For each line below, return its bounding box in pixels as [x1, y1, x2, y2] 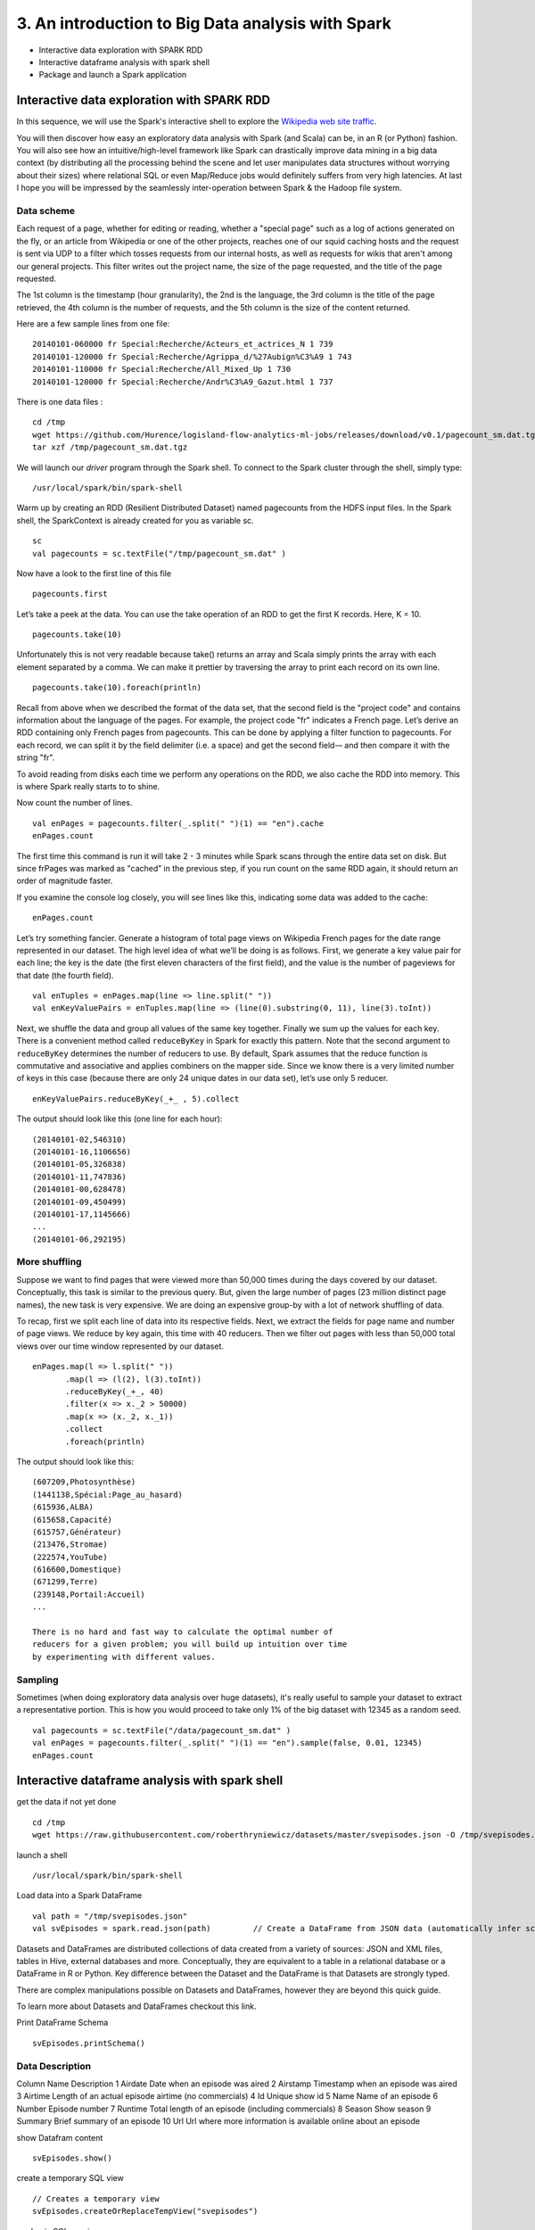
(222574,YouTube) [32, 1552, 108, 1562]
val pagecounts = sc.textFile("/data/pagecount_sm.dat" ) [32, 1725, 292, 1735]
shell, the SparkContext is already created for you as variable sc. [16, 515, 254, 525]
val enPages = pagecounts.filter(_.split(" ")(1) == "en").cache [32, 818, 325, 829]
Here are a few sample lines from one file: [16, 318, 170, 329]
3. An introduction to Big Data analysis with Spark [16, 13, 391, 33]
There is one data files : [16, 397, 103, 408]
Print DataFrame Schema [16, 2017, 109, 2028]
